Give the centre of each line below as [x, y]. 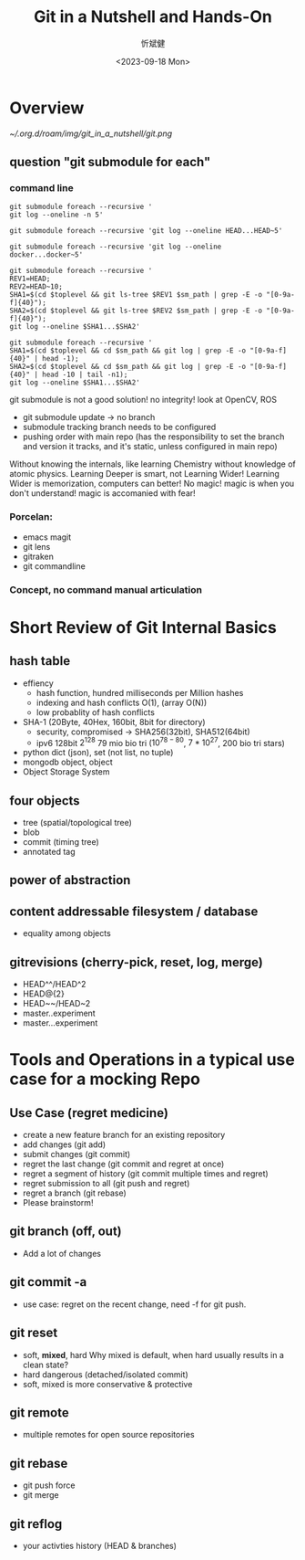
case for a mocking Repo [105, 1079]
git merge [41, 1495]
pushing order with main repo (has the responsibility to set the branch [153, 437]
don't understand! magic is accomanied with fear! [102, 493]
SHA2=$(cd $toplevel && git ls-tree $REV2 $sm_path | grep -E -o [136, 311]
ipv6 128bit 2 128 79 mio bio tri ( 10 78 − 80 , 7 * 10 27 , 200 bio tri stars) [160, 742]
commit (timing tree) [61, 842]
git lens [36, 546]
